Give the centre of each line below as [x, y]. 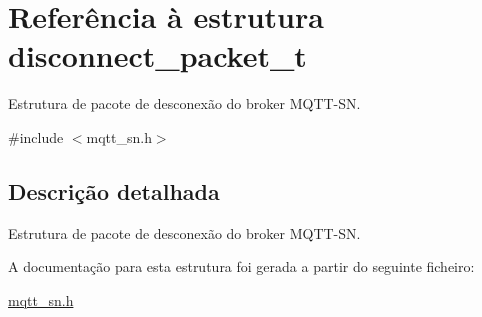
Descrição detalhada [114, 190]
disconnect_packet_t [157, 55]
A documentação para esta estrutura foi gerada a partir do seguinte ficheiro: [241, 266]
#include [36, 136]
